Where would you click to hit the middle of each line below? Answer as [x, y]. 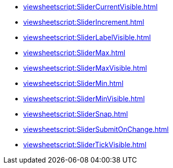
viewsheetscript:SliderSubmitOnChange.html [96, 129]
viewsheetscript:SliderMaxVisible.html [85, 68]
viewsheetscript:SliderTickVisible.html [85, 145]
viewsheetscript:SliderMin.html [73, 83]
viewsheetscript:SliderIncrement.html [84, 22]
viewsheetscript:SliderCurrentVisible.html [90, 7]
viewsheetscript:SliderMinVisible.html [84, 99]
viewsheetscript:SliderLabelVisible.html [87, 37]
